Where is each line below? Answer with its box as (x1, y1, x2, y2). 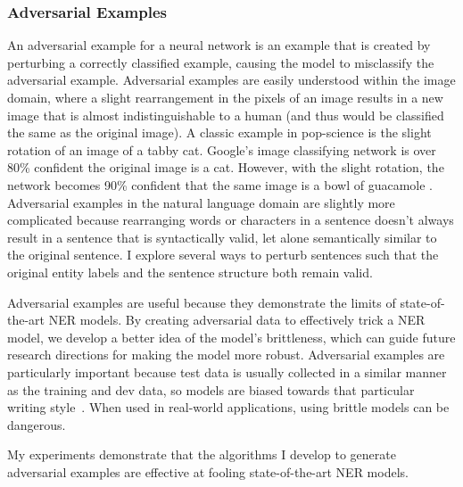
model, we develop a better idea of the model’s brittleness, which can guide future (7, 327, 456, 346)
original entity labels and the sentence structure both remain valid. (7, 262, 373, 281)
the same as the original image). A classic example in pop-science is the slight (7, 123, 432, 142)
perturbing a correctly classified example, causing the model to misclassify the (7, 53, 434, 71)
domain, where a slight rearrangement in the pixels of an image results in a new (7, 88, 443, 106)
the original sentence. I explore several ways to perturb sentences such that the (7, 245, 439, 264)
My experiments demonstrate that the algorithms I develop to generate (7, 445, 396, 464)
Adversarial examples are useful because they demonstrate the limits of (7, 293, 396, 311)
